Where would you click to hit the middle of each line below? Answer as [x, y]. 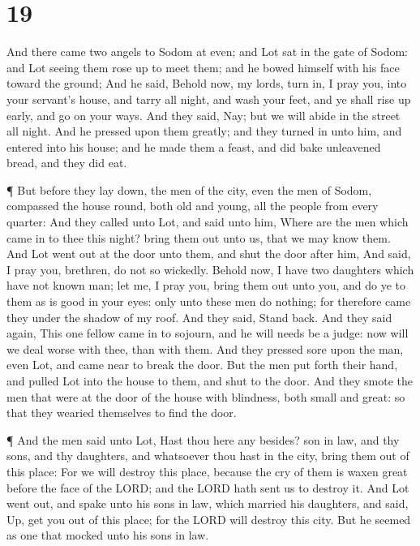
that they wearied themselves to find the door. [122, 413]
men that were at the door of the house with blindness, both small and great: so [206, 396]
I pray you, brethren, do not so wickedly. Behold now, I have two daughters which [210, 269]
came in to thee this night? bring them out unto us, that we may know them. [199, 237]
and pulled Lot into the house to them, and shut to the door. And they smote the [210, 380]
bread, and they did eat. [67, 163]
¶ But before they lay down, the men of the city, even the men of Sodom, [189, 189]
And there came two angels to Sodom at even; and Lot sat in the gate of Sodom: [208, 52]
